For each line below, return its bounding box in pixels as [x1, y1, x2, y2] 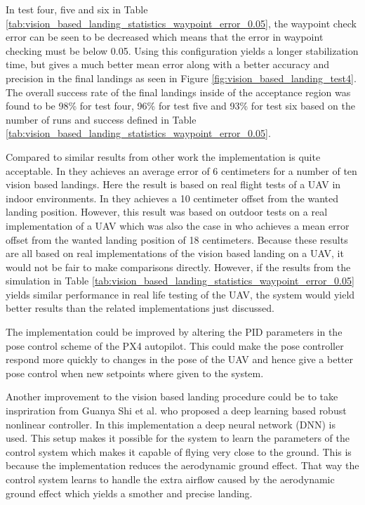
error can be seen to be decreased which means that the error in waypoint [6, 29, 324, 44]
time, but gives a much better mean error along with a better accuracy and [6, 57, 330, 72]
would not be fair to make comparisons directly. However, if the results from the [6, 259, 351, 274]
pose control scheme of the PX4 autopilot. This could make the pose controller [6, 338, 344, 353]
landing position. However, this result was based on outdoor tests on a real [6, 204, 328, 219]
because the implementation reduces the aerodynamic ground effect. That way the [6, 458, 359, 473]
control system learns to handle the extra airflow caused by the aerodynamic [6, 472, 335, 486]
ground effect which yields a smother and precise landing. [6, 485, 253, 500]
